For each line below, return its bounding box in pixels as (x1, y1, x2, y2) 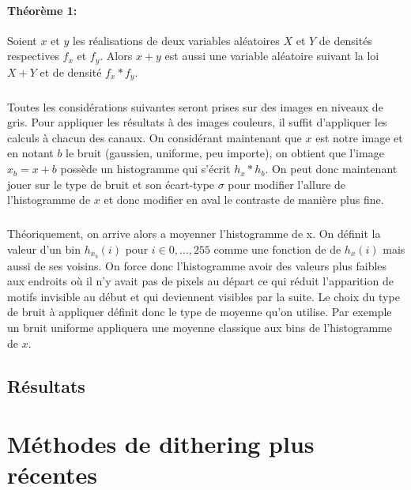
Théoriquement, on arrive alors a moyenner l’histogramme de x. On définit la (7, 225, 381, 242)
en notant (7, 145, 54, 161)
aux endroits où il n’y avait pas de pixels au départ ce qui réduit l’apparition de (7, 273, 394, 289)
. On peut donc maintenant (265, 160, 398, 177)
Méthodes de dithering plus (7, 428, 315, 460)
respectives (7, 47, 59, 64)
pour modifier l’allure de (228, 175, 346, 192)
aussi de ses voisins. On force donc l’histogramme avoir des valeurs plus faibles (7, 257, 387, 273)
